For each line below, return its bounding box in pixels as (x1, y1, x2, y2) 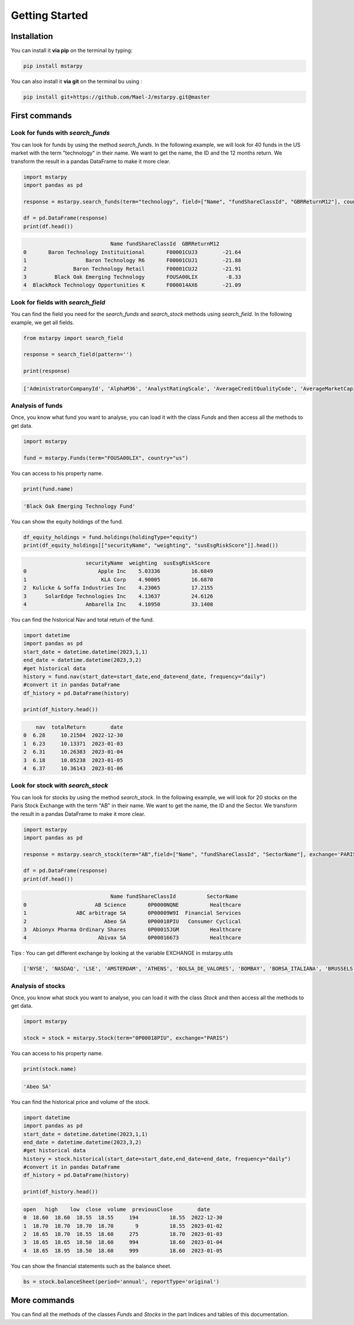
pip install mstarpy (23, 63, 83, 70)
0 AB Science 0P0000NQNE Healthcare (23, 901, 241, 908)
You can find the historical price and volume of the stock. (11, 1098, 150, 1106)
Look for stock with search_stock (11, 782, 109, 790)
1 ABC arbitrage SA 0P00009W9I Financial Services (23, 910, 241, 917)
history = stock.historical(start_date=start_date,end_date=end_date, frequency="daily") (23, 1155, 291, 1162)
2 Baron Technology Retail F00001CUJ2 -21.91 (23, 265, 241, 272)
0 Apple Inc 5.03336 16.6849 (23, 568, 214, 575)
